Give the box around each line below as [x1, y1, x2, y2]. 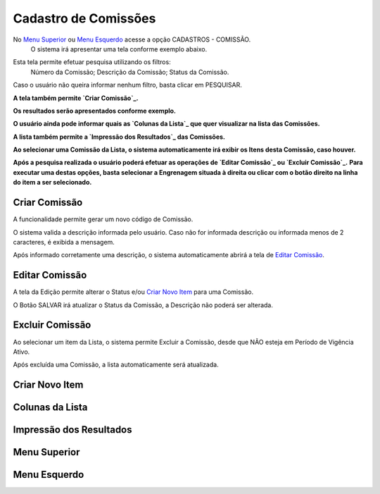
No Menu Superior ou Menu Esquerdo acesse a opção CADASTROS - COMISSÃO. [13, 35, 251, 44]
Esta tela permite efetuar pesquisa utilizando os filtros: [13, 58, 172, 66]
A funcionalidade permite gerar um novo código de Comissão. [13, 215, 194, 223]
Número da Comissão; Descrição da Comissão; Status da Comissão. [30, 68, 229, 76]
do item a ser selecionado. [13, 178, 92, 187]
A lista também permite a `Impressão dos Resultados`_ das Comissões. [13, 132, 225, 141]
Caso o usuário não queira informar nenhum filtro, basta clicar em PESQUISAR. [13, 81, 242, 89]
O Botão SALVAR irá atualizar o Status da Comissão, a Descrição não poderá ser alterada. [13, 300, 274, 309]
